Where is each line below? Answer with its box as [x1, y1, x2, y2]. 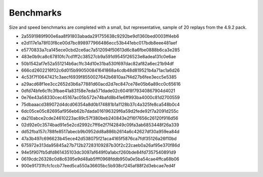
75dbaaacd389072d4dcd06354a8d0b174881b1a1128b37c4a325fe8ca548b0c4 [21, 101, 180, 107]
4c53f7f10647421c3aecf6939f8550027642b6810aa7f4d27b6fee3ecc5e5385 [21, 74, 177, 80]
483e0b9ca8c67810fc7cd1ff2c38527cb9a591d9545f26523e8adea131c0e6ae [21, 54, 176, 59]
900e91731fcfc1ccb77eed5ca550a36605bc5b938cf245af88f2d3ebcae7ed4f [21, 163, 175, 169]
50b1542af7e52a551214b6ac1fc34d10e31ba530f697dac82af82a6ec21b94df [21, 60, 174, 66]
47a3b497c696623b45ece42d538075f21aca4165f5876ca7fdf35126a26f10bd [21, 136, 177, 141]
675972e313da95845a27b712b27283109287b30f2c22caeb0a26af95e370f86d [21, 142, 180, 148]
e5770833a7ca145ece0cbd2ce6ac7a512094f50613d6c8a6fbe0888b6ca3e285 [21, 47, 180, 53]
